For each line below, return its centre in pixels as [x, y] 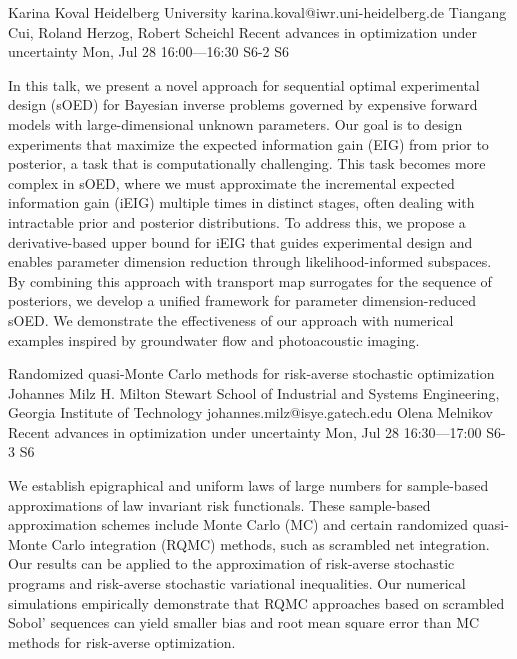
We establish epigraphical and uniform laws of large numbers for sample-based [248, 485]
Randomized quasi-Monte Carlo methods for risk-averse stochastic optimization [251, 373]
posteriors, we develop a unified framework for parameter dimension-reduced [242, 300]
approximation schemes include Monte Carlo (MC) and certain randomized [238, 524]
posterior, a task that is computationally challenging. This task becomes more [247, 163]
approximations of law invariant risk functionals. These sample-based [219, 504]
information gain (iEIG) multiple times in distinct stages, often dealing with [241, 202]
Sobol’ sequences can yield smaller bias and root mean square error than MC [244, 622]
